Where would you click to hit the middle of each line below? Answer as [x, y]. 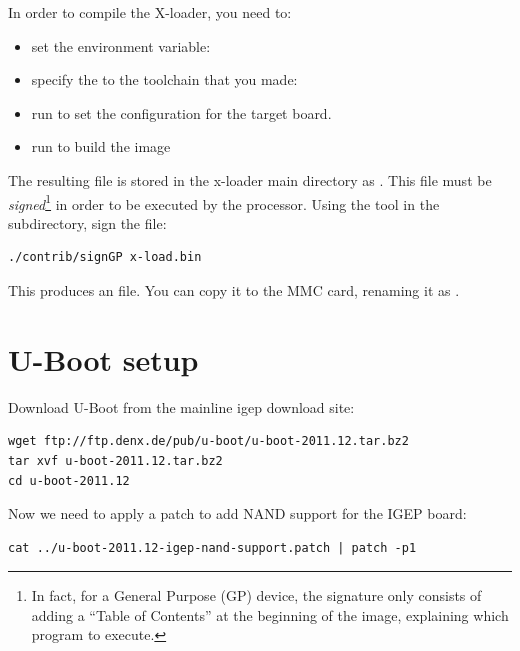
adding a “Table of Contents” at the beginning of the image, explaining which [270, 614]
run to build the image [101, 146]
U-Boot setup [103, 358]
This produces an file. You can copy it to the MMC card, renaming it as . [234, 290]
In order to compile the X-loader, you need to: [150, 12]
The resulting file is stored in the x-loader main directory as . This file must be [250, 179]
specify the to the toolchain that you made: [164, 79]
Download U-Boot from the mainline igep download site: [181, 406]
